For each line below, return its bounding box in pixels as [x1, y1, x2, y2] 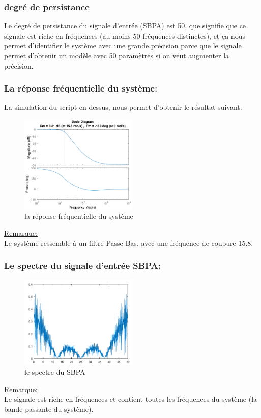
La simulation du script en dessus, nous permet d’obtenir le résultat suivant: [4, 102, 242, 112]
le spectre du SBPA [24, 366, 85, 377]
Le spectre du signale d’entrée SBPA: [4, 259, 161, 272]
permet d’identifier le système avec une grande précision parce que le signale [4, 40, 242, 51]
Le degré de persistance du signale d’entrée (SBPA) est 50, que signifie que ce [4, 20, 246, 31]
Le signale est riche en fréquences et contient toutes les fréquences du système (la [4, 394, 257, 404]
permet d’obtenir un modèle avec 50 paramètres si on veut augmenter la [4, 50, 229, 61]
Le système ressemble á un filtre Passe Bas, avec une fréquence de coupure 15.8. [4, 237, 253, 248]
